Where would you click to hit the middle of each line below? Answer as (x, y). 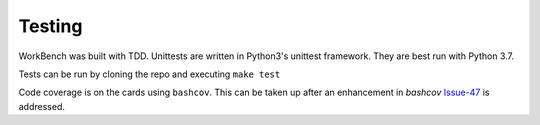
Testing (50, 26)
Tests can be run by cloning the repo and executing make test (149, 74)
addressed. (41, 106)
